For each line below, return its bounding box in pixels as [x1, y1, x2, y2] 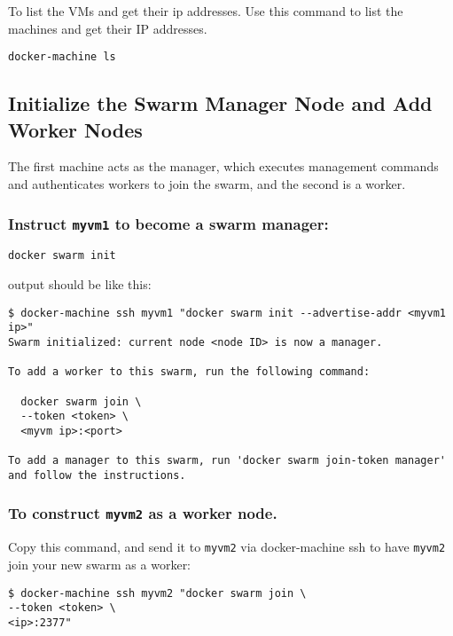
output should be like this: [8, 275, 152, 294]
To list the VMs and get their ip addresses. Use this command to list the [8, 2, 403, 20]
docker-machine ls [8, 51, 116, 64]
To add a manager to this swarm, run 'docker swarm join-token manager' [8, 454, 446, 467]
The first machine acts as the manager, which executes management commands [8, 157, 439, 176]
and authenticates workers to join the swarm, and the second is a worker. [8, 175, 406, 193]
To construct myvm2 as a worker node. [8, 502, 277, 524]
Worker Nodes [8, 115, 143, 143]
